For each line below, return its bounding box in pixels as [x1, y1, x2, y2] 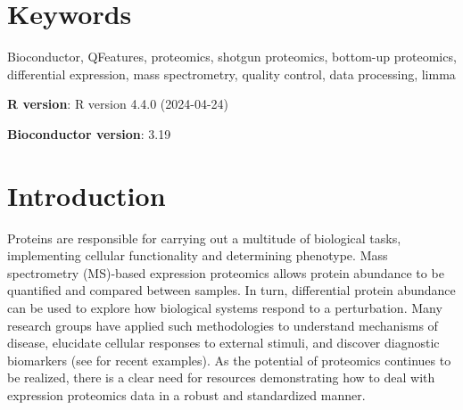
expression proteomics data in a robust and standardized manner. [7, 385, 366, 404]
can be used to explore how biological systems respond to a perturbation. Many [7, 299, 442, 316]
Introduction [7, 176, 166, 213]
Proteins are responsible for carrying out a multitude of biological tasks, [7, 228, 401, 247]
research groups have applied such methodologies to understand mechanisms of [7, 316, 438, 334]
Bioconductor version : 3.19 [7, 124, 171, 143]
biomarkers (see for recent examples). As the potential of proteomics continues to [7, 350, 451, 369]
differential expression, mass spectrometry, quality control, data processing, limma [7, 64, 456, 83]
